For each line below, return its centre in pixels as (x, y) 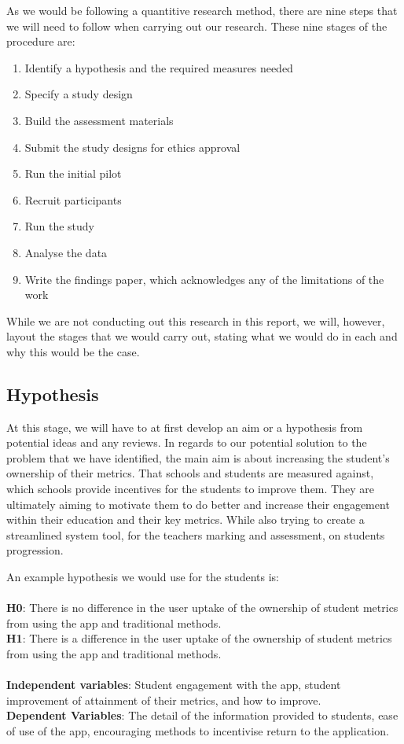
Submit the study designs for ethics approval (132, 147)
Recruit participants (73, 199)
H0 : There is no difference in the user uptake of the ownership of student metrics (202, 608)
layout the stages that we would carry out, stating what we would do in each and (202, 336)
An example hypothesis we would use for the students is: (143, 577)
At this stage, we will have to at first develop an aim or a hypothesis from (185, 427)
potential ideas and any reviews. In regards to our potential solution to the (187, 442)
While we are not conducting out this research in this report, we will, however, (196, 320)
